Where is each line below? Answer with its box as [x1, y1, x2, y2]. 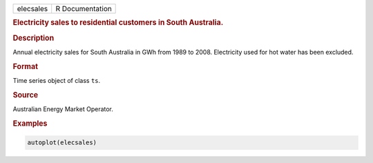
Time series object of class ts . [12, 76, 101, 84]
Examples [12, 118, 48, 128]
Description [12, 33, 55, 43]
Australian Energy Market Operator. [12, 105, 114, 113]
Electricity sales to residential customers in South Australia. [12, 18, 224, 28]
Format [12, 61, 38, 71]
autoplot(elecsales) [27, 139, 97, 146]
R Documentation [55, 4, 112, 13]
